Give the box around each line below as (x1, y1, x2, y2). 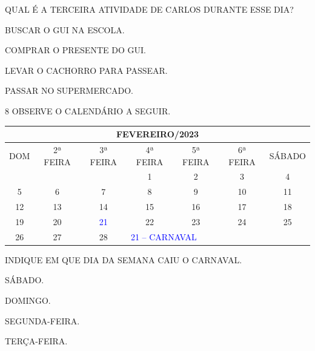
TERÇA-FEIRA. (5, 335, 68, 347)
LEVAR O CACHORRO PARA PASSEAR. (5, 64, 168, 76)
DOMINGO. (5, 294, 51, 306)
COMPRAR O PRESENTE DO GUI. (5, 44, 146, 56)
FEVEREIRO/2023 (116, 128, 199, 140)
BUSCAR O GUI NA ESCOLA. (5, 23, 125, 36)
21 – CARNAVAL (130, 230, 197, 243)
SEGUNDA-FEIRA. (5, 314, 80, 327)
